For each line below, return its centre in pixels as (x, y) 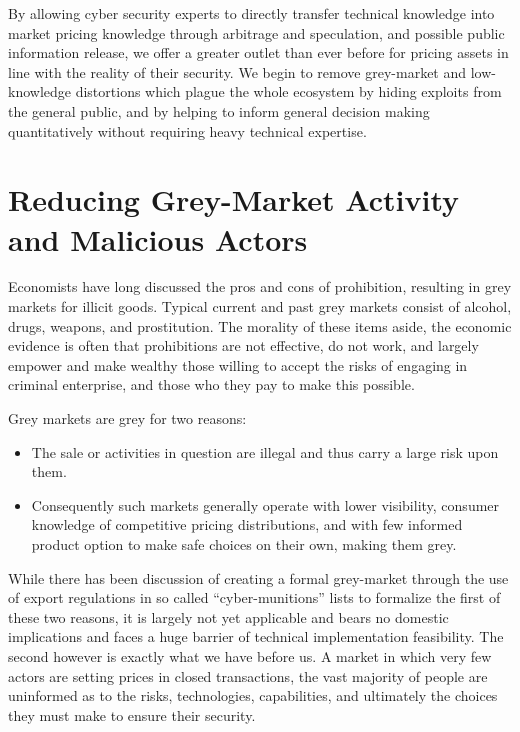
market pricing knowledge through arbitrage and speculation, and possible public (256, 32)
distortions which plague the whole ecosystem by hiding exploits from (288, 91)
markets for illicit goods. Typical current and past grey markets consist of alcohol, (260, 306)
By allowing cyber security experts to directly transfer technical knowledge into (251, 13)
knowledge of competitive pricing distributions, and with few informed (247, 524)
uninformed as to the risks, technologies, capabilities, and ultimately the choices (253, 695)
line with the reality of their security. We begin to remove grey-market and (237, 71)
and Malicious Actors (158, 238)
